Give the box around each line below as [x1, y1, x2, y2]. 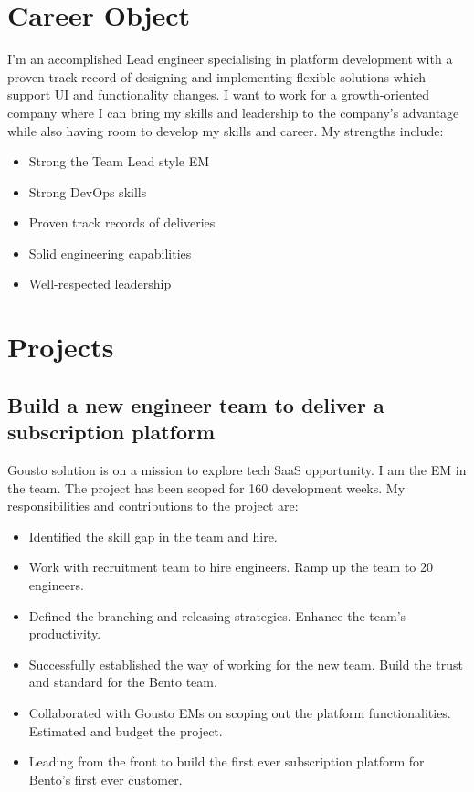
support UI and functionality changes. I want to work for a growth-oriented [7, 85, 429, 104]
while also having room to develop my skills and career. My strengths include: [7, 121, 444, 140]
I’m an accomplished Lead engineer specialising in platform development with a [7, 49, 453, 69]
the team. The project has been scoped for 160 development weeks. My [7, 478, 406, 497]
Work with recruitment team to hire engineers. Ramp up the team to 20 [28, 557, 434, 576]
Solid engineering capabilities [28, 243, 192, 262]
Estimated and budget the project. [28, 721, 223, 740]
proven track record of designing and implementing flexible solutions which [7, 67, 427, 86]
